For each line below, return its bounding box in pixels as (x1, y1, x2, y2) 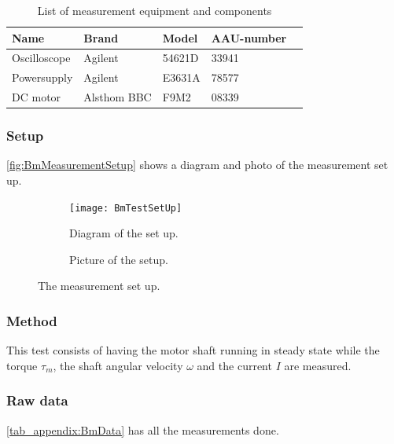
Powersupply (12, 69, 73, 86)
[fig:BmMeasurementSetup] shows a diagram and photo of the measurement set (6, 156, 388, 173)
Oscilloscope (12, 50, 71, 66)
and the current (197, 357, 272, 373)
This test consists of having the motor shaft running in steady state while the (6, 342, 380, 358)
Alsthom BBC (83, 89, 152, 105)
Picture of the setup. (69, 251, 168, 267)
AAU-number (211, 29, 287, 46)
